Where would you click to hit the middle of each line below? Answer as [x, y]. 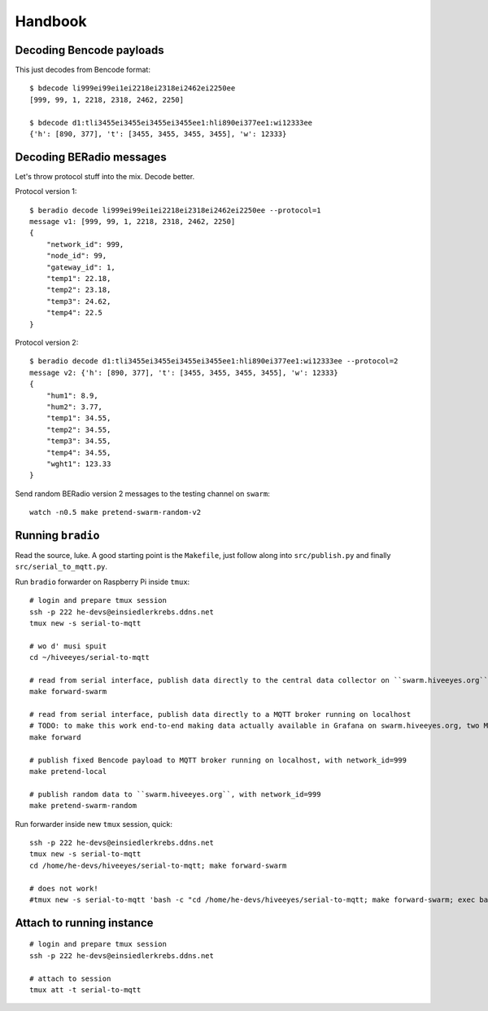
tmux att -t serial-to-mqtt [85, 989]
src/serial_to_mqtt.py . [61, 567]
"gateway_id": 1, [81, 267]
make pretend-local [68, 771]
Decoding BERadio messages [91, 157]
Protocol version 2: [47, 343]
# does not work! [64, 888]
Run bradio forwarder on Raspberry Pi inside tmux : [102, 582]
